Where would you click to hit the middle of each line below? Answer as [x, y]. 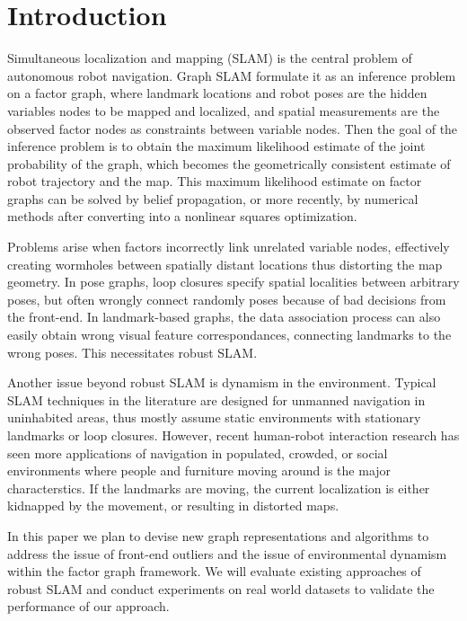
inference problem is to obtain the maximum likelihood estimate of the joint [216, 146]
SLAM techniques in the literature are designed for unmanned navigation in [216, 399]
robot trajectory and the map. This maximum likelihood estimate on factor [215, 181]
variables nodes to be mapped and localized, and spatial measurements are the [224, 110]
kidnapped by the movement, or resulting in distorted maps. [173, 506]
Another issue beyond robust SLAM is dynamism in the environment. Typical [222, 382]
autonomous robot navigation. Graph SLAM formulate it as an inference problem [232, 75]
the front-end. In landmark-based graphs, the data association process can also [224, 317]
